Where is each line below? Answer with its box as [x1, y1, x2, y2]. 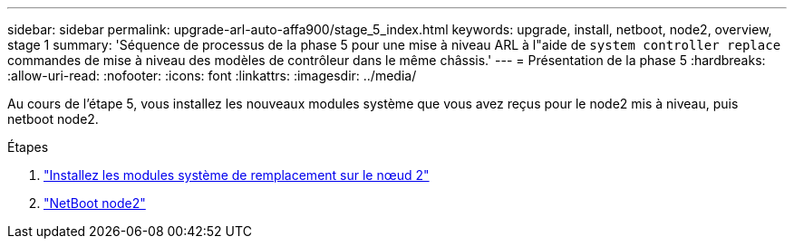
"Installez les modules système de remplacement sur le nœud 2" [44, 167, 430, 183]
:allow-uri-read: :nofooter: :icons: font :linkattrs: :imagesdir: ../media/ [7, 68, 417, 83]
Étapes [7, 139, 49, 155]
